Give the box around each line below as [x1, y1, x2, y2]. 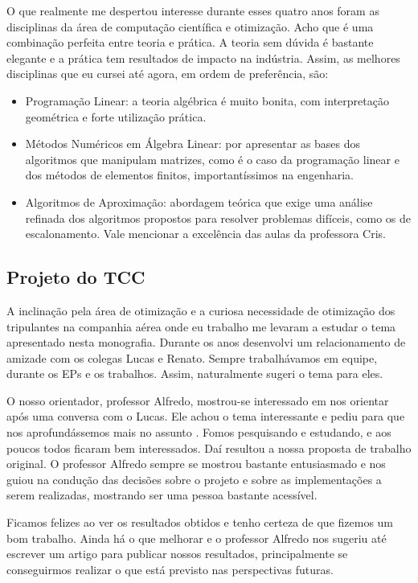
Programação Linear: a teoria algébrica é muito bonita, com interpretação [25, 92, 389, 109]
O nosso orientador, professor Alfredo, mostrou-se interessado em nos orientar [6, 392, 389, 409]
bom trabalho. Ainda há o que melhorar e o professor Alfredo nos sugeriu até [6, 529, 387, 546]
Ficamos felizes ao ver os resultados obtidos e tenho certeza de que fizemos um [6, 514, 394, 531]
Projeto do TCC [6, 265, 145, 289]
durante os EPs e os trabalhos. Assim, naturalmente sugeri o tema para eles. [6, 365, 383, 382]
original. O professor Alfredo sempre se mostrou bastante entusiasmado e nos [6, 455, 386, 472]
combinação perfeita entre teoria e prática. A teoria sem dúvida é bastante [6, 34, 374, 51]
